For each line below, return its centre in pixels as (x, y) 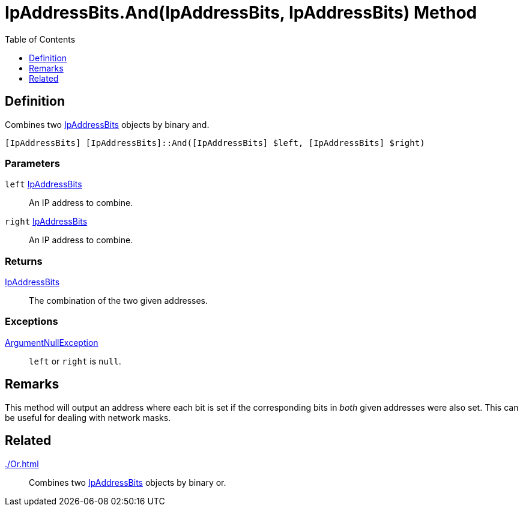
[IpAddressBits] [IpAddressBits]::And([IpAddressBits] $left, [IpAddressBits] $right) (215, 143)
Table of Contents (40, 39)
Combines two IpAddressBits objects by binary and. (107, 124)
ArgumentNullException (52, 342)
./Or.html (22, 464)
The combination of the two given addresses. (119, 301)
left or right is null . (75, 361)
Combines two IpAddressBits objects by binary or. (128, 482)
